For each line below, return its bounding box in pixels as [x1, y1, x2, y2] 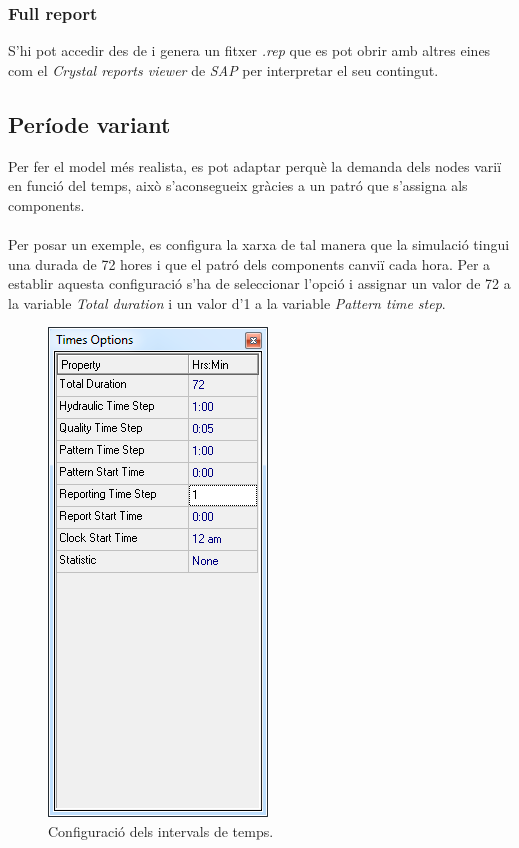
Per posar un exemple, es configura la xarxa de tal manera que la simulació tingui [8, 233, 510, 254]
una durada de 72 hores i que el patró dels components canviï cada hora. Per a [8, 253, 491, 274]
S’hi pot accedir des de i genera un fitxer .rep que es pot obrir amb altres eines [8, 40, 491, 61]
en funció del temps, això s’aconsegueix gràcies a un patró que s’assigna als [8, 175, 468, 196]
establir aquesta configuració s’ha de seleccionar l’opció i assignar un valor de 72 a [8, 273, 511, 294]
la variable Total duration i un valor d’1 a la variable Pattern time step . [8, 292, 446, 313]
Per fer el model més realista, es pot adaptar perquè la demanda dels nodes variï [8, 155, 502, 176]
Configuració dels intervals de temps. [48, 820, 274, 841]
